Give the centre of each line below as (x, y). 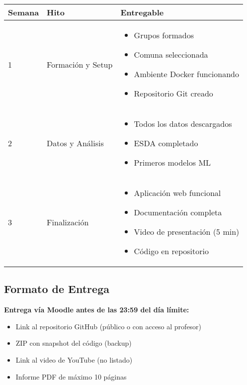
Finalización (68, 222)
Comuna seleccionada (171, 54)
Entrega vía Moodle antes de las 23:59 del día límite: (97, 310)
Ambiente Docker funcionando (186, 74)
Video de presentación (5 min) (187, 232)
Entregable (142, 12)
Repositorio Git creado (173, 93)
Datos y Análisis (75, 143)
